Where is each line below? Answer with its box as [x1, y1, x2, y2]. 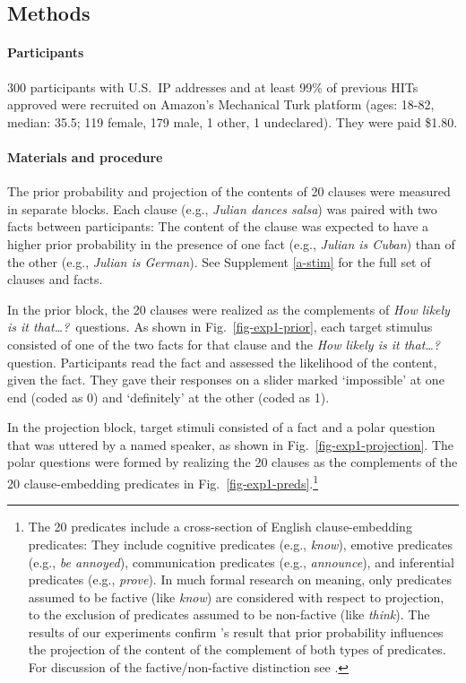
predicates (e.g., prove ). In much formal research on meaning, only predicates [28, 570, 453, 589]
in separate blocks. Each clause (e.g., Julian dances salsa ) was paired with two [7, 199, 437, 218]
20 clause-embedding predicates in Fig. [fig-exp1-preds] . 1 [7, 471, 319, 492]
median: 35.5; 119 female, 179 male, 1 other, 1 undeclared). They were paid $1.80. [7, 112, 458, 131]
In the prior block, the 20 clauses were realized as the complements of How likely [7, 299, 450, 318]
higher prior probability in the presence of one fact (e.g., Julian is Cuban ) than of [7, 234, 455, 253]
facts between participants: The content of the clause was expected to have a [7, 217, 429, 236]
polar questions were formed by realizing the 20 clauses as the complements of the [7, 453, 458, 471]
